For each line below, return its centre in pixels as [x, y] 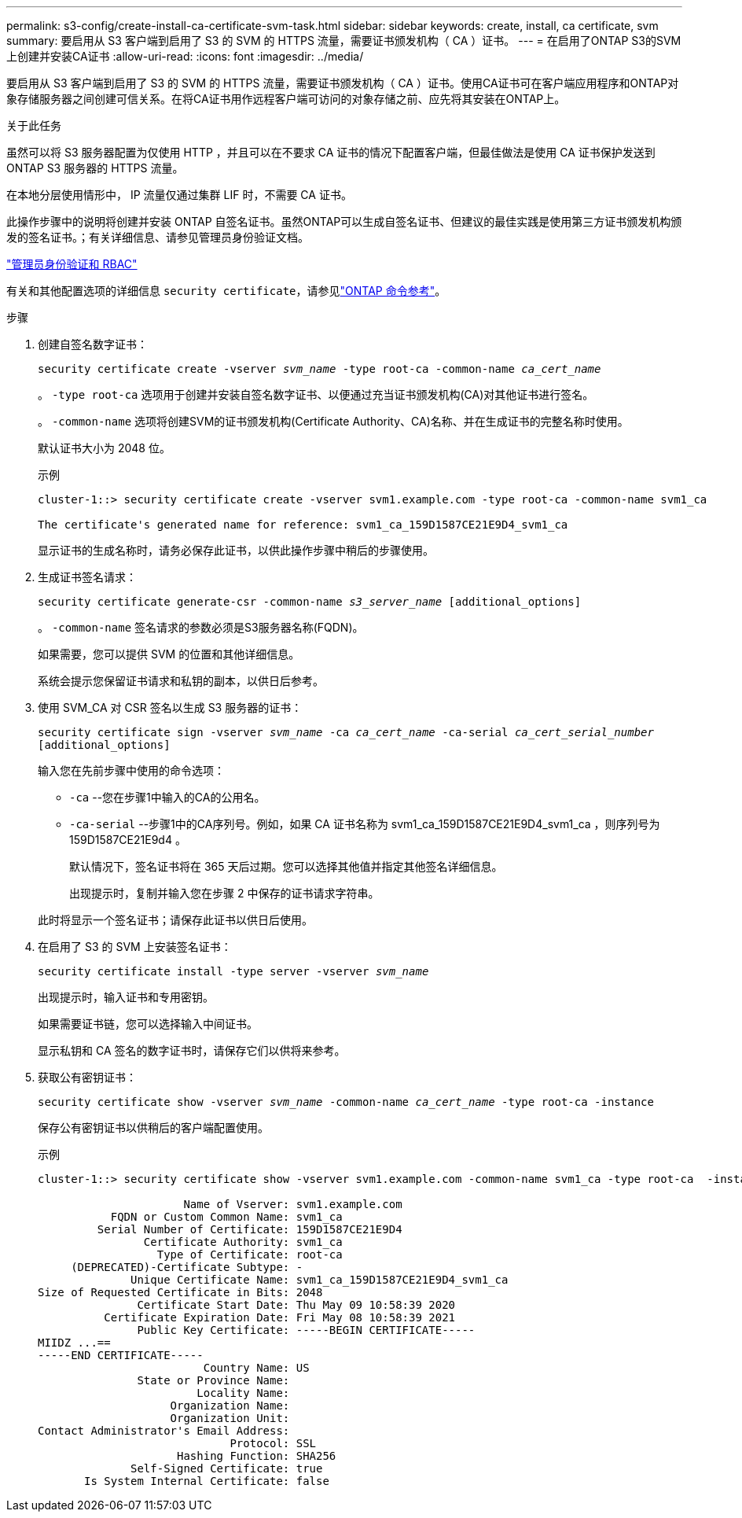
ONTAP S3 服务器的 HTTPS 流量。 [95, 168]
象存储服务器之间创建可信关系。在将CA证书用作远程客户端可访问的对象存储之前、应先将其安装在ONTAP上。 [286, 99]
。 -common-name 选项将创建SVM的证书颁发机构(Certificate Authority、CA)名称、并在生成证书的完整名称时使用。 [333, 421]
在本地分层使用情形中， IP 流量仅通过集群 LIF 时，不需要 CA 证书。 [179, 195]
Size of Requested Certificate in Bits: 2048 [180, 1292]
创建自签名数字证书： [93, 344]
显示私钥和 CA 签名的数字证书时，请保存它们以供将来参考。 [192, 1050]
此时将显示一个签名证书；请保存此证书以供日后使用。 [175, 920]
